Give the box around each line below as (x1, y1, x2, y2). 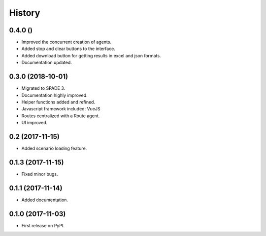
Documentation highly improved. (21, 92, 88, 98)
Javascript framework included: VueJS (21, 106, 100, 112)
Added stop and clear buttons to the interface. (21, 46, 115, 52)
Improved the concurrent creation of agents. (21, 39, 112, 45)
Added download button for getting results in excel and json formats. (21, 52, 161, 58)
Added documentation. (21, 197, 68, 203)
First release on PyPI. (21, 222, 65, 228)
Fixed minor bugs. (21, 171, 59, 177)
